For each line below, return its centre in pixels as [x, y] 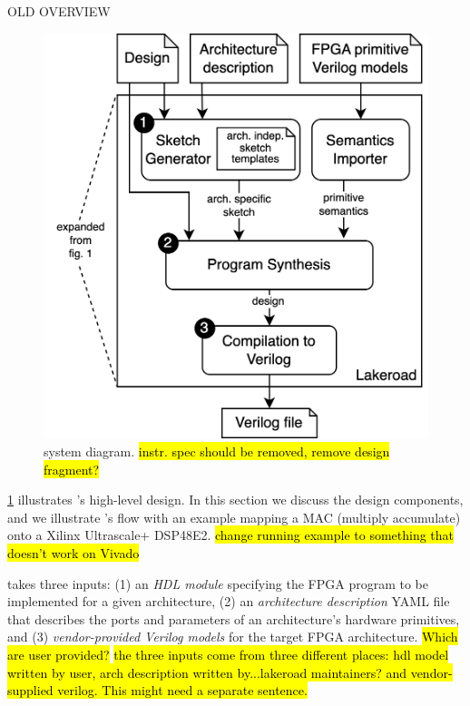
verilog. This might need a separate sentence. [182, 690]
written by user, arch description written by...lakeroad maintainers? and [207, 672]
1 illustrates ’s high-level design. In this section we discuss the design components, [235, 500]
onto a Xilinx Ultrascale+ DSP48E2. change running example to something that [231, 535]
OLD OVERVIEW [59, 11]
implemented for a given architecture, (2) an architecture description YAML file [229, 601]
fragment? [72, 469]
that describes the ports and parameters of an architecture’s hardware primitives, [234, 618]
